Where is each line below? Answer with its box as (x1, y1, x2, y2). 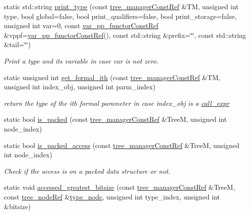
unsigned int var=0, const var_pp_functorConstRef (4, 20, 159, 31)
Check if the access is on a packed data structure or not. (4, 165, 170, 176)
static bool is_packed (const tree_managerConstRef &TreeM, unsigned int (4, 114, 227, 124)
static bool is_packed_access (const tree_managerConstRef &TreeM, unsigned (4, 140, 240, 150)
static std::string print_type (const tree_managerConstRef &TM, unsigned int (4, 1, 239, 11)
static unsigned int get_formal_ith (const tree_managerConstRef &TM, (4, 72, 220, 82)
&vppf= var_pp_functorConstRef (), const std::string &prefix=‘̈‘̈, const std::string (4, 30, 246, 40)
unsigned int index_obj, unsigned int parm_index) (4, 82, 156, 92)
